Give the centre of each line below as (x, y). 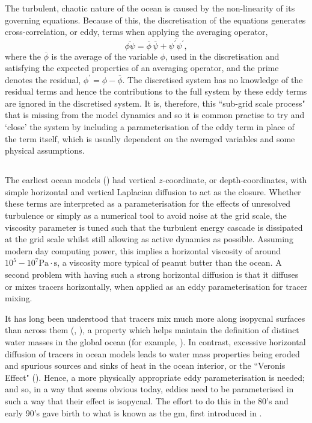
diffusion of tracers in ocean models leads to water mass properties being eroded (152, 353)
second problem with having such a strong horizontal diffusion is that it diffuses (152, 274)
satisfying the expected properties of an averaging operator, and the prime (142, 68)
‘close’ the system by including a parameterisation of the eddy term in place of (150, 127)
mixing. (19, 298)
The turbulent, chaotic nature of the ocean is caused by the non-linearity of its (150, 8)
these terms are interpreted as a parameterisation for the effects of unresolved (148, 203)
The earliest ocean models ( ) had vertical (81, 180)
